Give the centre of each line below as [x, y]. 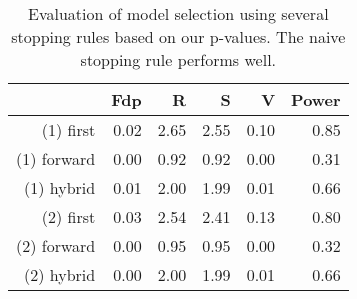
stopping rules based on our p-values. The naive [178, 36]
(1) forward [56, 158]
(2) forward [56, 245]
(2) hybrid [60, 274]
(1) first [68, 129]
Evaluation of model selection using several [178, 13]
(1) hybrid [60, 187]
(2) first [68, 216]
